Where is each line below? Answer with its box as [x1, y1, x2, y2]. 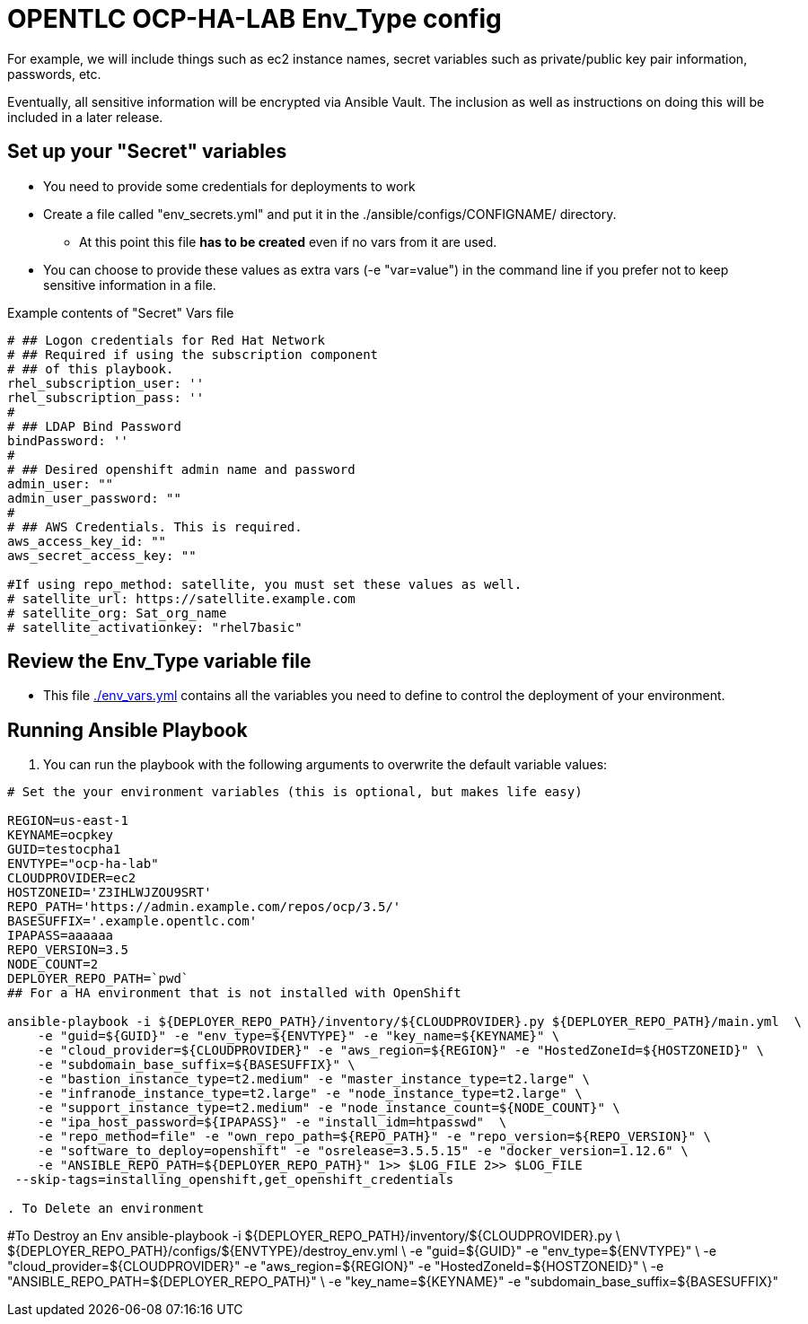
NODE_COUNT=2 [7, 957, 99, 972]
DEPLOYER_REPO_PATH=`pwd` [7, 971, 189, 986]
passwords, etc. [7, 66, 101, 82]
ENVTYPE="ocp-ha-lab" [7, 856, 159, 872]
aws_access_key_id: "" [7, 533, 167, 548]
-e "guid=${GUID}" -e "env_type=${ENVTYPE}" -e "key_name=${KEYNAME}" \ [37, 1029, 560, 1044]
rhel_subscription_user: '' [7, 375, 205, 390]
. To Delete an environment [7, 1201, 205, 1216]
